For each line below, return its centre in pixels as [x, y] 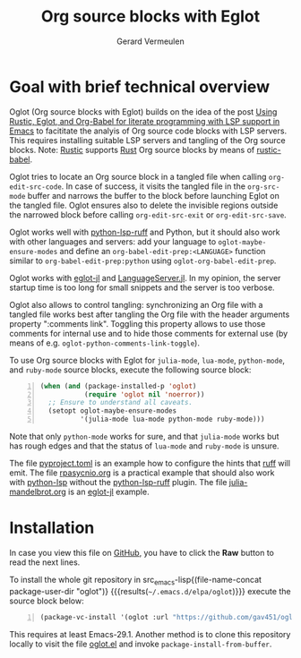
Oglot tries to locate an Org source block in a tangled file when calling [138, 176]
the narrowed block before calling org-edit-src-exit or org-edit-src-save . [148, 214]
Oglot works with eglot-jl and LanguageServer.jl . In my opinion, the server [145, 278]
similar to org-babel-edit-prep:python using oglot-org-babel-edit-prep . [143, 261]
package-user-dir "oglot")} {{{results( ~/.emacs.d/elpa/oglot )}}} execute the [150, 591]
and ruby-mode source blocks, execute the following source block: [130, 370]
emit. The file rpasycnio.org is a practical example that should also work [142, 473]
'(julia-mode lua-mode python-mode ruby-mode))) [172, 419]
